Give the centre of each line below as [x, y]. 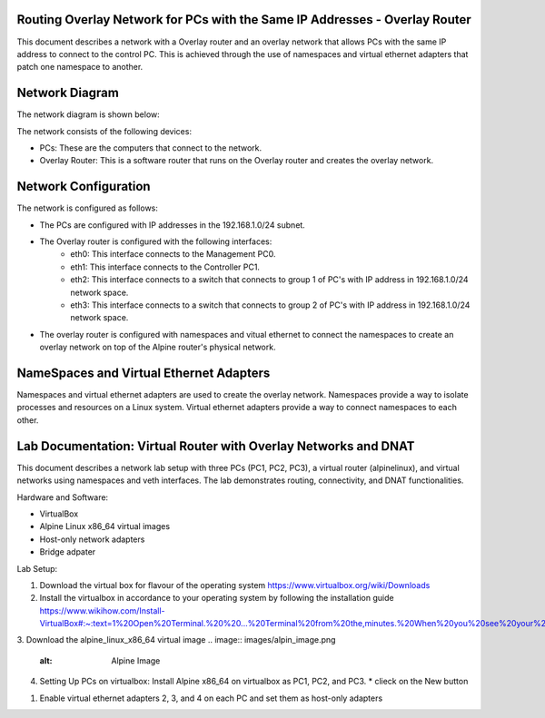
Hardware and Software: [63, 497]
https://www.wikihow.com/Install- [102, 610]
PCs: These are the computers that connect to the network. [151, 148]
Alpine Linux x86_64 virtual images [105, 526]
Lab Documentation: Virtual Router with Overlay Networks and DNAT [216, 446]
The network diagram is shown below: [89, 114]
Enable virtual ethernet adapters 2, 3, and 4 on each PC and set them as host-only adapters [211, 698]
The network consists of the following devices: [104, 131]
